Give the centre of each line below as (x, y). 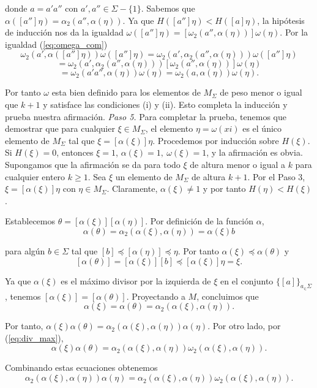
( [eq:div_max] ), (34, 337)
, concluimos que (228, 296)
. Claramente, (132, 188)
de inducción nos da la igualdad (64, 32)
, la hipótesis (281, 20)
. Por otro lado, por (244, 326)
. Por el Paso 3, (276, 176)
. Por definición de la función (200, 221)
